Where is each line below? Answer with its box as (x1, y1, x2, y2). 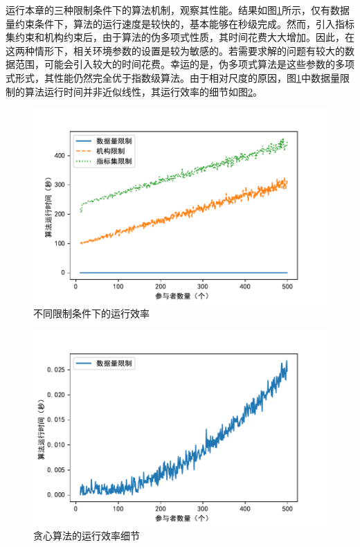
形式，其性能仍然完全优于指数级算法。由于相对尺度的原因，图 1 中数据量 (15, 70, 340, 84)
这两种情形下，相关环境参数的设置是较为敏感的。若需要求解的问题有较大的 (6, 43, 345, 57)
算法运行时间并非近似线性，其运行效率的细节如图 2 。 (24, 84, 262, 98)
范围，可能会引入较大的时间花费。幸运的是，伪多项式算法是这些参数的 (15, 57, 335, 71)
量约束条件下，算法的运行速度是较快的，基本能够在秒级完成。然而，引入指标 (6, 16, 354, 30)
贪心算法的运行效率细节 (33, 528, 140, 543)
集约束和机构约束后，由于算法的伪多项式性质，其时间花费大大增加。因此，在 (6, 30, 354, 44)
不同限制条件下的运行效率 (33, 306, 150, 321)
